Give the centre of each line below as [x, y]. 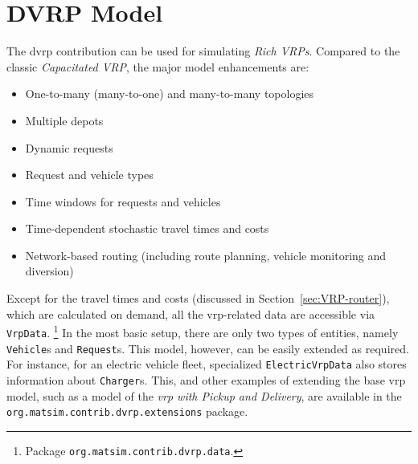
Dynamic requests [69, 147]
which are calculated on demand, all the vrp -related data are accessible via [191, 313]
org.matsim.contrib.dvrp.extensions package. [127, 411]
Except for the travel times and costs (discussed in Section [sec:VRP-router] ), [198, 298]
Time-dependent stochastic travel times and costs [147, 228]
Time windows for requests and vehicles [123, 201]
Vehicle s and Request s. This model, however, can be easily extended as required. [208, 348]
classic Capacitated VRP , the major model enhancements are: [158, 66]
